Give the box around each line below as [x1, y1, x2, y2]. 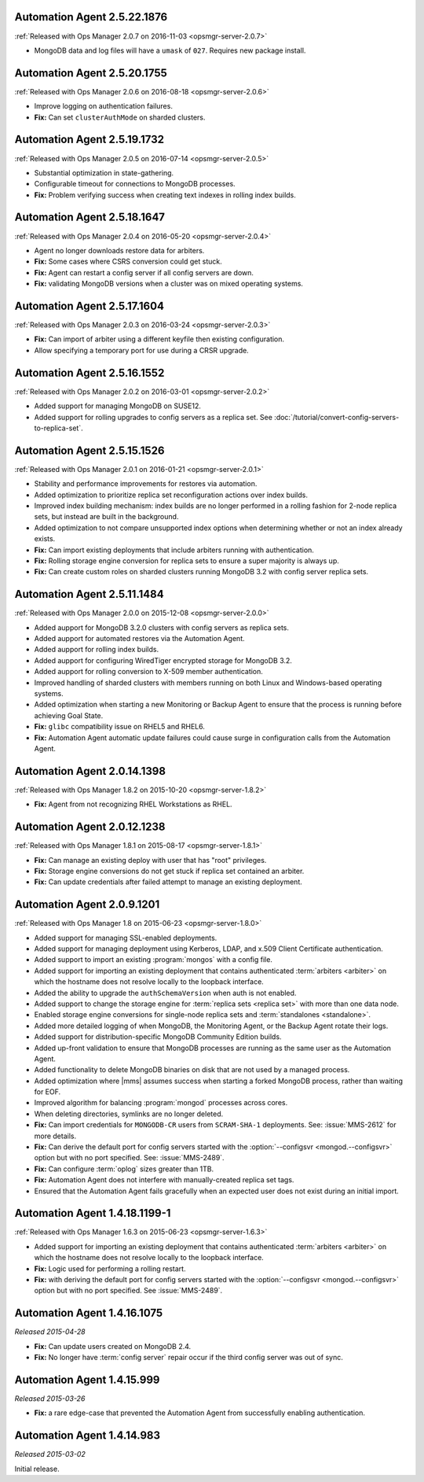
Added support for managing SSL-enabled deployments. [34, 933, 217, 942]
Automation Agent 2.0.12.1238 [14, 820, 166, 834]
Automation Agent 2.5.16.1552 [14, 366, 165, 379]
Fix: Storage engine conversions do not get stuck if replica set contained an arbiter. [34, 866, 305, 876]
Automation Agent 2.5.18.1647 [14, 211, 165, 224]
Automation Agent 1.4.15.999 [14, 1373, 160, 1386]
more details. [34, 1131, 77, 1141]
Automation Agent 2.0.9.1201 [14, 898, 160, 912]
